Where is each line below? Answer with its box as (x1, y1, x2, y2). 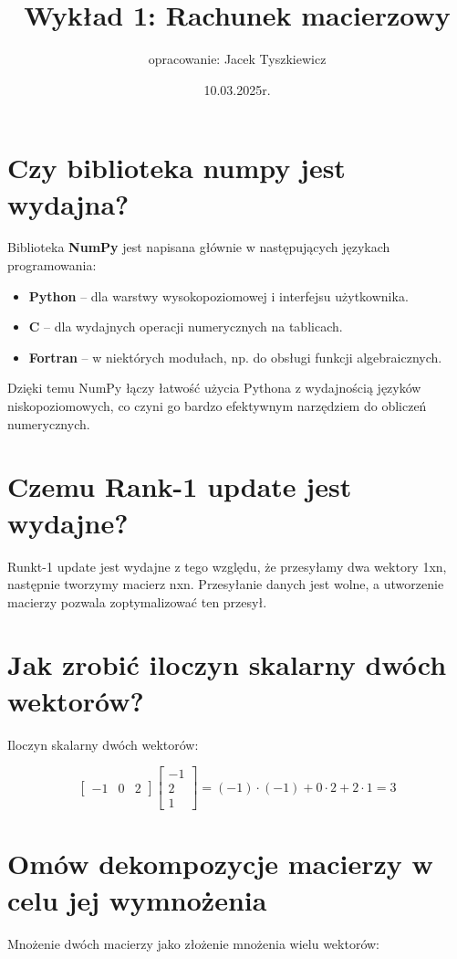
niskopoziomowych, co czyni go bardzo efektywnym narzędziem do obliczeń (7, 396, 427, 415)
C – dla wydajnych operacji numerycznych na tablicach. (28, 317, 343, 336)
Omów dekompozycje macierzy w (7, 845, 433, 882)
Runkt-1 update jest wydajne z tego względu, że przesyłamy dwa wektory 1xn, (7, 556, 447, 575)
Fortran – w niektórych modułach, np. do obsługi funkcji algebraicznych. (28, 347, 442, 366)
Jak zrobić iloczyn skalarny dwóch (7, 646, 447, 683)
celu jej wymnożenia (7, 880, 267, 918)
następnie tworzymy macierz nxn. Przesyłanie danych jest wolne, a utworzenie (7, 574, 444, 594)
